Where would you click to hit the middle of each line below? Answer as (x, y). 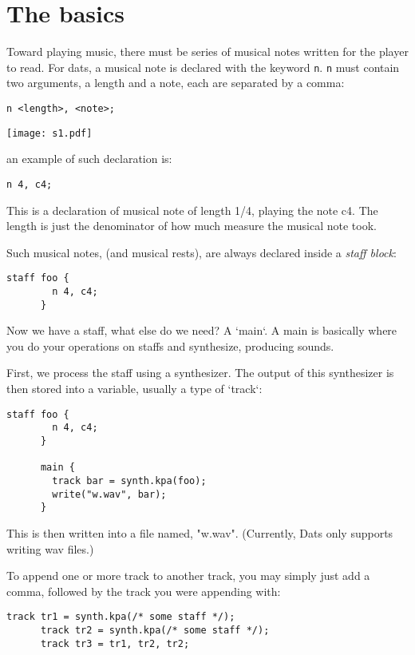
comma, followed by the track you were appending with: (144, 591)
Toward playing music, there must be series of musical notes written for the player (207, 52)
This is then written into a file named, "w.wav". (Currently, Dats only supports (200, 532)
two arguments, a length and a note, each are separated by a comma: (176, 83)
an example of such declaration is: (89, 159)
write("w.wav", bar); (109, 494)
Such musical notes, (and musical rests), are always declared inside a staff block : (202, 252)
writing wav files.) (50, 548)
